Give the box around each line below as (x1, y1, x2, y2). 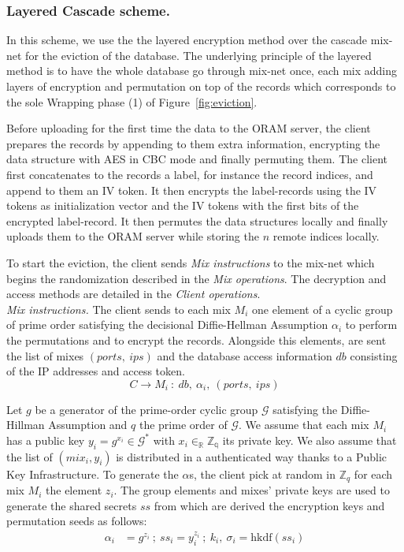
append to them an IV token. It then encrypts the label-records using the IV (6, 181, 377, 198)
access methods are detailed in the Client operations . (6, 285, 261, 302)
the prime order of (139, 416, 228, 433)
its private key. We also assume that (222, 431, 397, 448)
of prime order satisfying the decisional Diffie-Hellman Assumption (6, 316, 328, 333)
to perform (345, 316, 398, 333)
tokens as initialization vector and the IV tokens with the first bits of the (6, 197, 359, 214)
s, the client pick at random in (189, 465, 336, 482)
